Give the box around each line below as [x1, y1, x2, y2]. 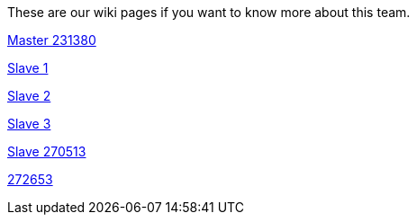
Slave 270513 [7, 144, 86, 159]
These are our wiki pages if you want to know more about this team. [7, 4, 411, 20]
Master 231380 [7, 32, 96, 48]
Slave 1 [7, 60, 49, 75]
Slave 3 [7, 116, 51, 131]
